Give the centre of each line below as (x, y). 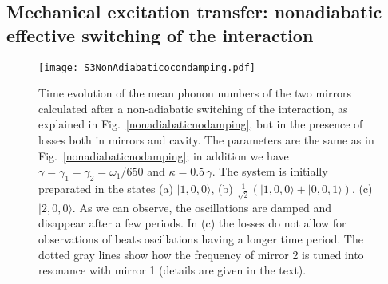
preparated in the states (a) (106, 189)
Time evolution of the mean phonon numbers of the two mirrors (195, 93)
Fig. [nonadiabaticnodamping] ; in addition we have (164, 155)
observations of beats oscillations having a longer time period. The (201, 238)
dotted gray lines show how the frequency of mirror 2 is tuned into (201, 254)
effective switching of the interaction (160, 35)
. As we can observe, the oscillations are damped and (202, 207)
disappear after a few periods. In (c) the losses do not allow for (192, 223)
